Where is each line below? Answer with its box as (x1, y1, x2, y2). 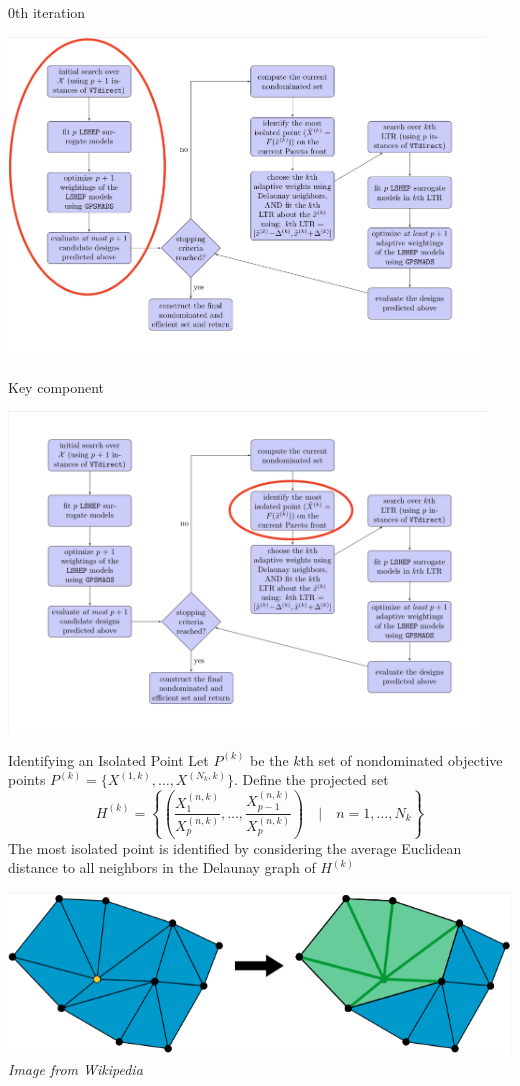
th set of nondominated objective (300, 749, 503, 770)
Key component (8, 376, 105, 397)
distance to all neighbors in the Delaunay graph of (8, 857, 316, 878)
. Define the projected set (233, 769, 389, 790)
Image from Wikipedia (8, 1059, 143, 1080)
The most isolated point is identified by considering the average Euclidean (8, 837, 462, 858)
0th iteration (8, 2, 86, 22)
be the (250, 749, 289, 770)
